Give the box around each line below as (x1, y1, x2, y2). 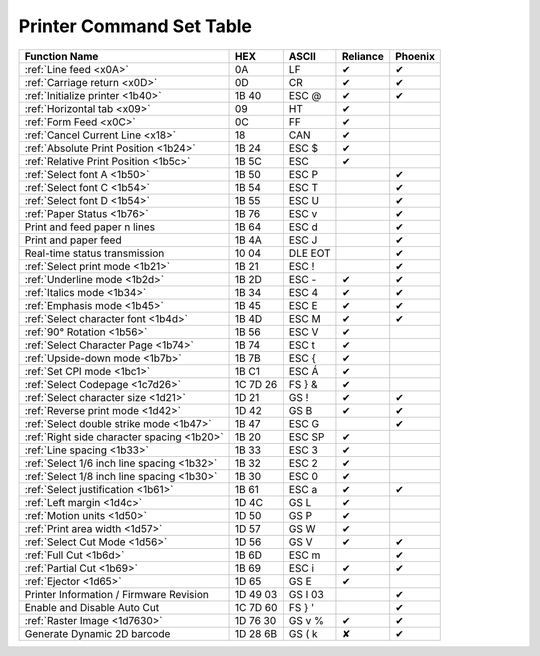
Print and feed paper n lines (24, 220, 155, 234)
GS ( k (288, 626, 319, 640)
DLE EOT (288, 246, 331, 260)
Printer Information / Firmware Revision (24, 587, 209, 601)
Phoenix (395, 49, 435, 63)
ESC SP (288, 430, 325, 444)
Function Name (24, 49, 99, 63)
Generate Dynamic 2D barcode (24, 626, 171, 640)
